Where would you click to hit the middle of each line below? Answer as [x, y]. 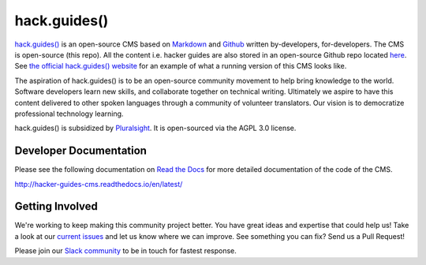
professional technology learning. [69, 114]
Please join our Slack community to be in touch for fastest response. [125, 251]
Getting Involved [56, 206]
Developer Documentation [81, 151]
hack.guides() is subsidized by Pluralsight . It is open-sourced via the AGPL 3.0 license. [155, 128]
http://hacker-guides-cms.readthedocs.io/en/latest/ [99, 184]
